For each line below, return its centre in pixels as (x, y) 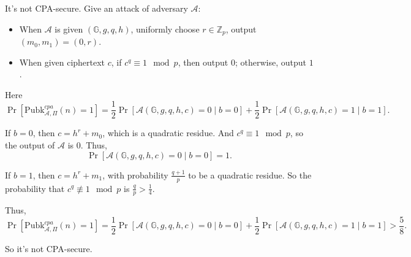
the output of (30, 145)
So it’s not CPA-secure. (49, 248)
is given (69, 29)
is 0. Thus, (87, 145)
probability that (35, 188)
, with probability (135, 175)
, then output (203, 62)
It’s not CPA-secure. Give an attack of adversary (96, 8)
